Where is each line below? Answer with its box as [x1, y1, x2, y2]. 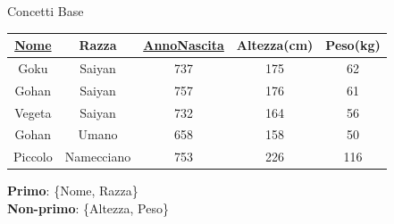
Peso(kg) [325, 36, 381, 54]
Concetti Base [7, 2, 84, 20]
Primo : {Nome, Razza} [7, 181, 138, 200]
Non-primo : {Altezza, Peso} [7, 199, 169, 217]
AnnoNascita [143, 36, 224, 54]
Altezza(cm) [236, 36, 314, 54]
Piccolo [13, 147, 53, 166]
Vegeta [14, 103, 52, 121]
